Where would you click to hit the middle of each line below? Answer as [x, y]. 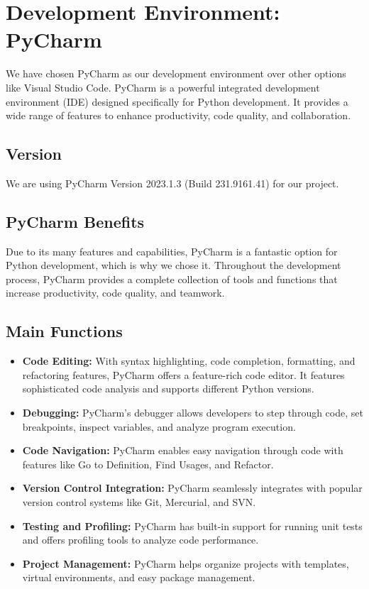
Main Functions [64, 331]
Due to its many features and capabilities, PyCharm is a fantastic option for [172, 251]
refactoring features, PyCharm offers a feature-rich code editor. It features [183, 374]
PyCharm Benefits [75, 221]
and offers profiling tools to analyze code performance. [141, 540]
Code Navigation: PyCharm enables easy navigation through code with [183, 450]
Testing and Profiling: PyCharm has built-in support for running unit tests [192, 525]
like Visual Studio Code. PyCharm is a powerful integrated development [163, 87]
